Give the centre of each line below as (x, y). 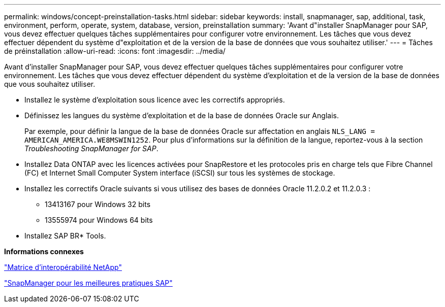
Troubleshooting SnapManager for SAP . (91, 148)
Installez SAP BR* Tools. (65, 236)
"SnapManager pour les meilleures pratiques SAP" (88, 283)
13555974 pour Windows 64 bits (99, 220)
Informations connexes (44, 251)
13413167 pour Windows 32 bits (98, 204)
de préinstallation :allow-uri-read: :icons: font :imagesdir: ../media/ (115, 51)
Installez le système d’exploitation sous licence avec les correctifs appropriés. (155, 100)
